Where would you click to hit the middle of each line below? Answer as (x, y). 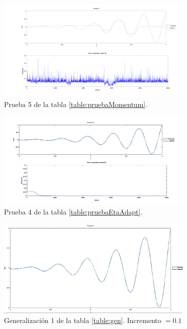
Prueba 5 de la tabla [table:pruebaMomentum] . (76, 104)
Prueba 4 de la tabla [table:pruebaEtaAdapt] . (73, 212)
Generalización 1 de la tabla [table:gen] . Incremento (83, 320)
